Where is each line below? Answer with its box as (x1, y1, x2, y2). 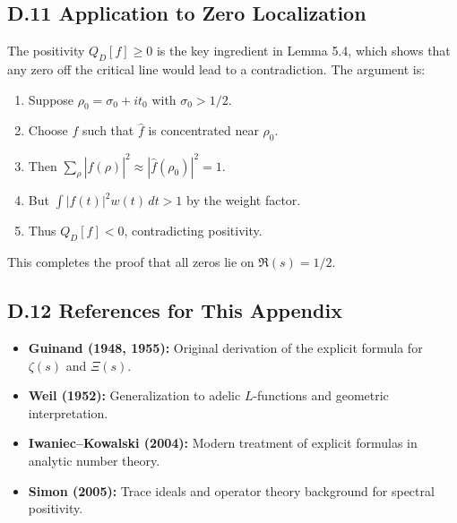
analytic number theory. (28, 451, 160, 470)
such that (82, 121, 134, 140)
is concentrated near (148, 121, 259, 140)
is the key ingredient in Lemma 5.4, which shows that (156, 41, 451, 60)
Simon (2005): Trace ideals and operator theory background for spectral (28, 481, 435, 500)
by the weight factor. (186, 191, 301, 210)
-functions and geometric (253, 386, 389, 405)
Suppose (28, 90, 74, 108)
